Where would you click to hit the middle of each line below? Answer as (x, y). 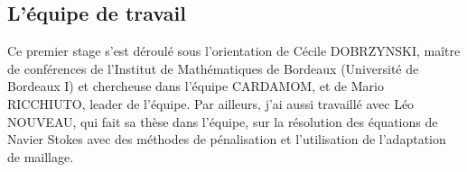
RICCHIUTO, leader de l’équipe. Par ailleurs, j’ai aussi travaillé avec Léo (211, 103)
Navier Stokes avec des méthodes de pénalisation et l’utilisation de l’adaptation (227, 139)
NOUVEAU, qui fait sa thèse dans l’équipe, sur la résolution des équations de (223, 121)
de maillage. (41, 156)
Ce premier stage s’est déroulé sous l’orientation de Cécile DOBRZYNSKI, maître (234, 51)
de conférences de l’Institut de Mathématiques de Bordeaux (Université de (213, 68)
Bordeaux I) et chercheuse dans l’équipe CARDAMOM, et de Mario (196, 86)
